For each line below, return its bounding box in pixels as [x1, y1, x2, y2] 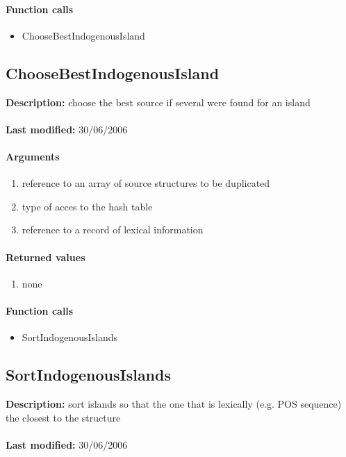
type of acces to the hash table [22, 199, 153, 213]
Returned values [6, 249, 85, 264]
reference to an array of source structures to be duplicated [22, 176, 270, 190]
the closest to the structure [6, 410, 121, 424]
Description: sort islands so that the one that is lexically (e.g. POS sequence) [6, 396, 342, 410]
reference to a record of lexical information [22, 222, 204, 237]
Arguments [6, 149, 60, 163]
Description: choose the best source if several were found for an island [6, 94, 311, 109]
